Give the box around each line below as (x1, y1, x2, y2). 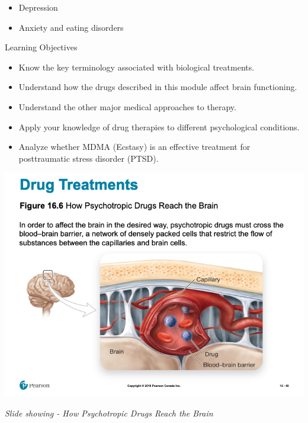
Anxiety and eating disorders (18, 21, 124, 33)
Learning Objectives (5, 41, 78, 53)
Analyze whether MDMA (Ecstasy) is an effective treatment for (18, 140, 251, 153)
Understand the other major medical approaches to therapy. (18, 100, 236, 113)
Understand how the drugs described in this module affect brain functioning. (18, 81, 297, 93)
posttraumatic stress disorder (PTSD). (18, 152, 159, 164)
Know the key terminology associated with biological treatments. (18, 60, 255, 73)
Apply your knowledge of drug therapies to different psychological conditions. (18, 120, 300, 133)
